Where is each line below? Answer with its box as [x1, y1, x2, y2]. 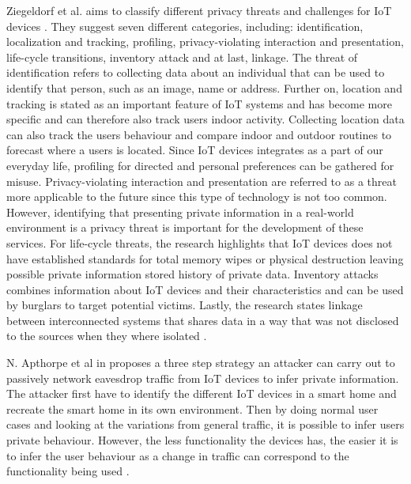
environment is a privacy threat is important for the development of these [6, 219, 364, 236]
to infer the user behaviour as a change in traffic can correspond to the [6, 447, 349, 463]
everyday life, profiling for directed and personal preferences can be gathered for [6, 157, 394, 173]
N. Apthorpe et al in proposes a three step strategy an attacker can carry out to [6, 354, 395, 371]
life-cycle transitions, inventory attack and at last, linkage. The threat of [6, 48, 358, 65]
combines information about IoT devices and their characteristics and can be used [6, 281, 404, 297]
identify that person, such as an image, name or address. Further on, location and [6, 79, 402, 96]
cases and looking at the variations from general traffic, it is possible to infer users [6, 416, 405, 433]
